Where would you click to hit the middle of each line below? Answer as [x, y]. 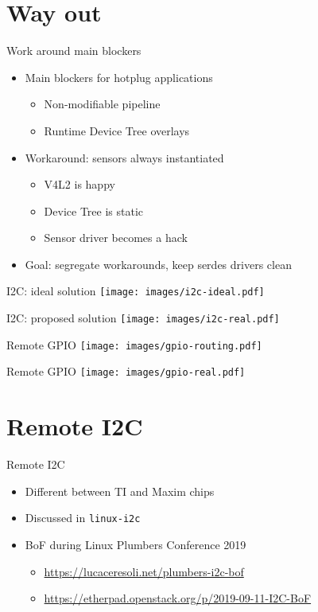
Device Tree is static [93, 210]
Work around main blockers [74, 51]
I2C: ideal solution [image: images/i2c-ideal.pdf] [136, 291]
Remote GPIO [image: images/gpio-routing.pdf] [134, 344]
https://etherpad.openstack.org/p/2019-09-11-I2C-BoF [178, 598]
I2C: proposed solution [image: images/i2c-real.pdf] [143, 318]
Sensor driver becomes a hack [116, 238]
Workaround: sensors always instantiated [124, 157]
